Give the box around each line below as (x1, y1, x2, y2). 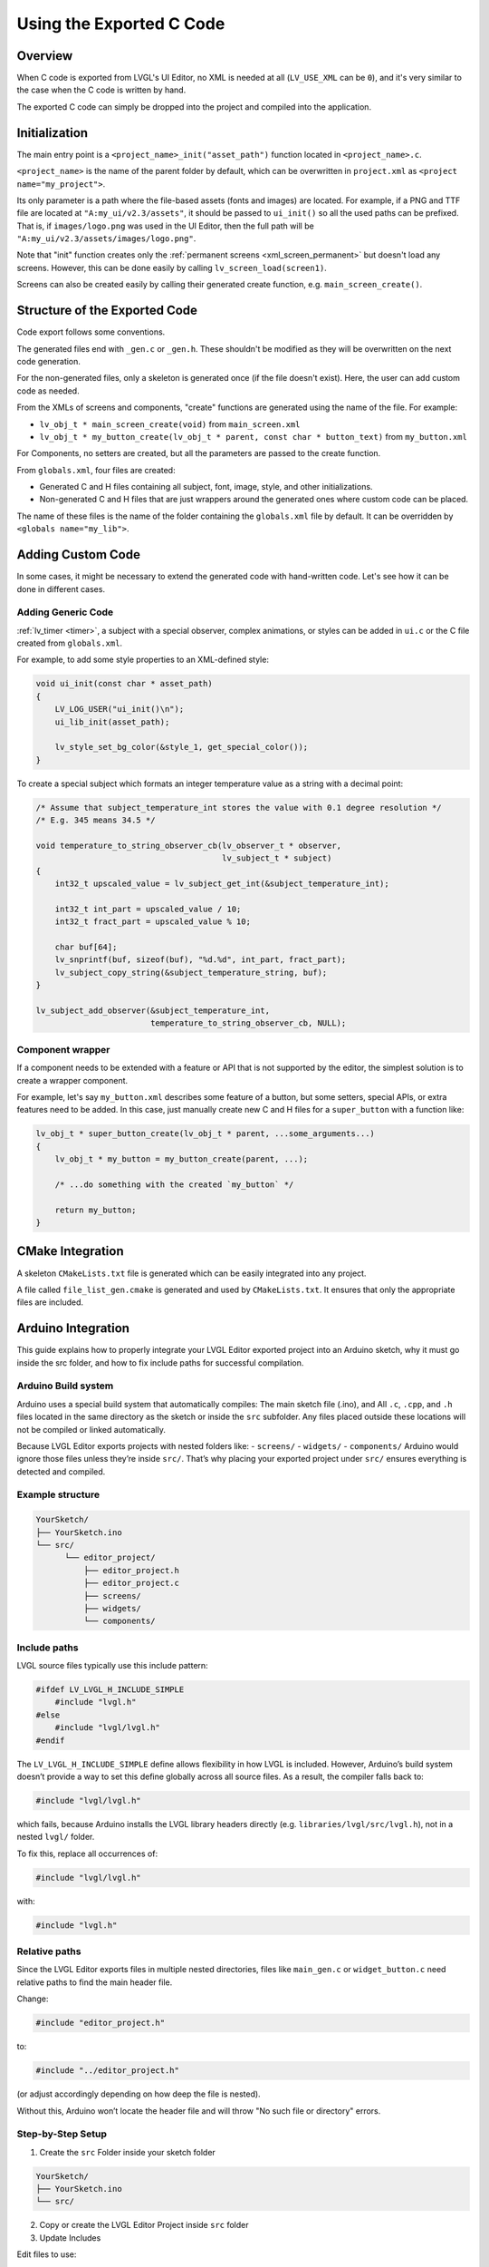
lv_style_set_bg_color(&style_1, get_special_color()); (54, 742, 309, 753)
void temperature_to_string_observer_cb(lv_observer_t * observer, (35, 840, 342, 851)
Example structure (16, 1488, 100, 1501)
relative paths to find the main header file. (16, 1977, 173, 1988)
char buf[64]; (54, 942, 118, 952)
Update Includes (39, 2232, 101, 2243)
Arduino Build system (16, 1379, 114, 1392)
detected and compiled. (16, 1465, 106, 1477)
